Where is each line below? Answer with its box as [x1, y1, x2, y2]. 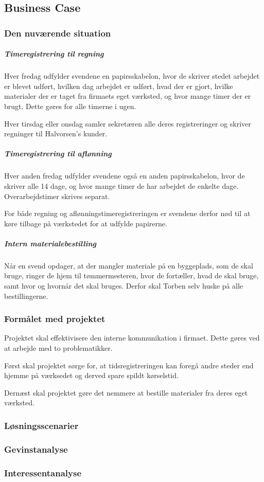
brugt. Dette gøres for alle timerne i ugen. [4, 100, 136, 111]
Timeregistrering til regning [4, 48, 104, 59]
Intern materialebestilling [4, 238, 97, 248]
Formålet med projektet [4, 312, 105, 325]
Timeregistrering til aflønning [4, 148, 112, 159]
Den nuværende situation [4, 26, 111, 39]
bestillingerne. [4, 290, 48, 301]
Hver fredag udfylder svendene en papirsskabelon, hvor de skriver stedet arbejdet [4, 70, 260, 81]
